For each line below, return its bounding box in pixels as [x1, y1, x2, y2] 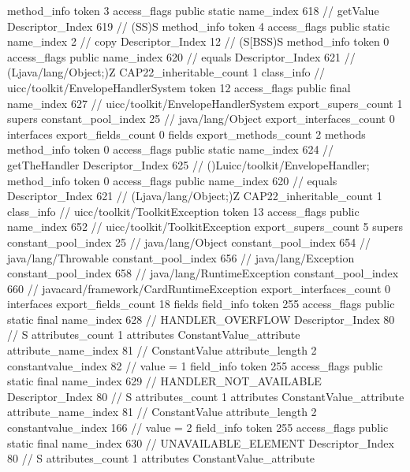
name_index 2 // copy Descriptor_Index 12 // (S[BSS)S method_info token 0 [7, 33, 389, 50]
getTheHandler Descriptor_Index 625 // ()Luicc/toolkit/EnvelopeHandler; [7, 156, 370, 173]
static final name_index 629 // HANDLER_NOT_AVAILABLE [7, 373, 322, 389]
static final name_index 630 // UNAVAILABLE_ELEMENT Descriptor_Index [7, 434, 394, 451]
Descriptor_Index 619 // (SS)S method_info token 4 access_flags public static [7, 17, 390, 34]
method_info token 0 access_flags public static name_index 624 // [7, 141, 334, 158]
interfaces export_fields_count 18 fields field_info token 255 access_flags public [7, 295, 395, 312]
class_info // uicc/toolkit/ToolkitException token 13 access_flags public [7, 203, 360, 219]
